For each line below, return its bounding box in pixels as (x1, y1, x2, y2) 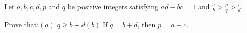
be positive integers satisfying (67, 1, 159, 11)
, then (137, 19, 156, 29)
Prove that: (4, 19, 39, 29)
